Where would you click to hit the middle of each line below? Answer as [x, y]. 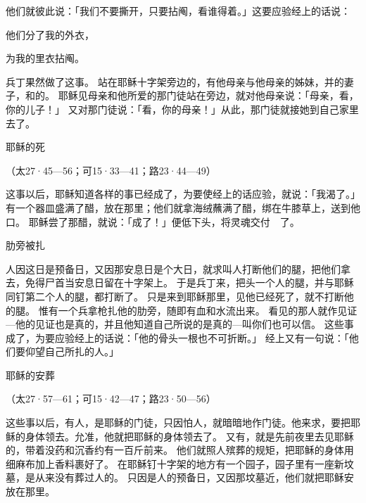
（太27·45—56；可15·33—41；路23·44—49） [111, 170]
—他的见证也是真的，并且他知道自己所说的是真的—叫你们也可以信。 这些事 [180, 324]
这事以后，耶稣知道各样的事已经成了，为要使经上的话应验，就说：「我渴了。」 [183, 194]
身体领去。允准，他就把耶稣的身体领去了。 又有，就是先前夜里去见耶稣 [189, 436]
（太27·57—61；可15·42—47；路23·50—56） [111, 399]
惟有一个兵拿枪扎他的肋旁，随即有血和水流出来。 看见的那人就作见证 [198, 310]
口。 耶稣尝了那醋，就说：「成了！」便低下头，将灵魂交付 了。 [153, 221]
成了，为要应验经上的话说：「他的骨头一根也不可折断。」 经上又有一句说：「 [177, 337]
